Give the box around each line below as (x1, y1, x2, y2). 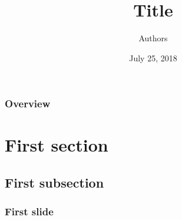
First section (5, 133, 108, 157)
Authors (138, 32, 168, 44)
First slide (5, 204, 54, 219)
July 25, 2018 (129, 51, 177, 64)
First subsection (5, 173, 104, 191)
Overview (5, 96, 51, 111)
